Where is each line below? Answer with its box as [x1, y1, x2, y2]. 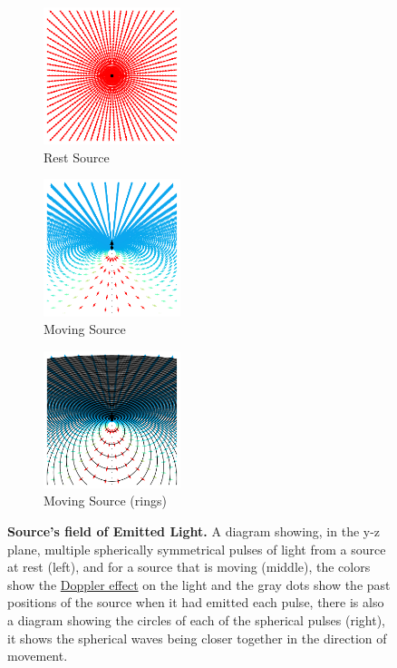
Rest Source [44, 147, 110, 166]
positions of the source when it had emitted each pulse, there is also [7, 593, 384, 612]
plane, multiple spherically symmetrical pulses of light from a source [7, 539, 386, 558]
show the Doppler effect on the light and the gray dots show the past [7, 575, 391, 594]
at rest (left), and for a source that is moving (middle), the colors [7, 557, 371, 576]
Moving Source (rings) [44, 491, 167, 510]
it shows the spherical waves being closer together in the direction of [7, 628, 387, 647]
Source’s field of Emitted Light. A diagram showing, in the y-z [7, 522, 381, 541]
